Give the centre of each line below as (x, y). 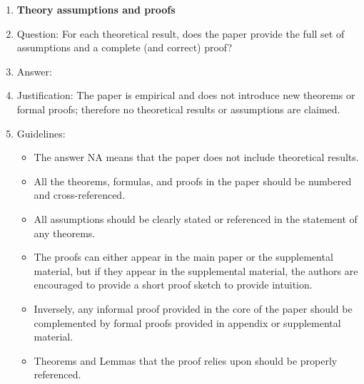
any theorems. (65, 233)
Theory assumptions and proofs (96, 9)
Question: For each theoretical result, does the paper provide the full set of (181, 33)
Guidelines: (41, 133)
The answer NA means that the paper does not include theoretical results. (196, 157)
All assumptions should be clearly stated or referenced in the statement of (196, 218)
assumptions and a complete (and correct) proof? (125, 47)
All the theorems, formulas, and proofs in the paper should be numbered (193, 181)
